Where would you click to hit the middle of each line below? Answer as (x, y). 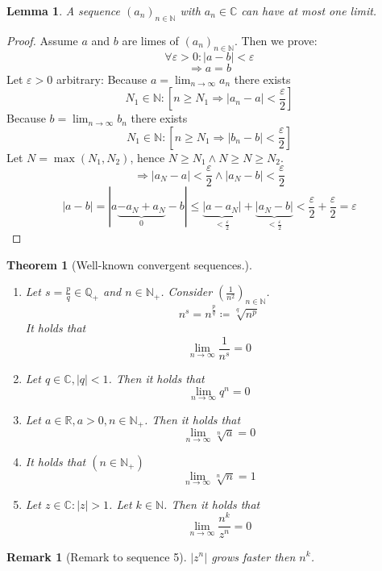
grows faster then (253, 556)
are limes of (150, 40)
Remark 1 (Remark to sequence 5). (97, 556)
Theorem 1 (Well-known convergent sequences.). (129, 264)
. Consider (187, 292)
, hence (147, 157)
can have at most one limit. (309, 10)
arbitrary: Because (102, 79)
